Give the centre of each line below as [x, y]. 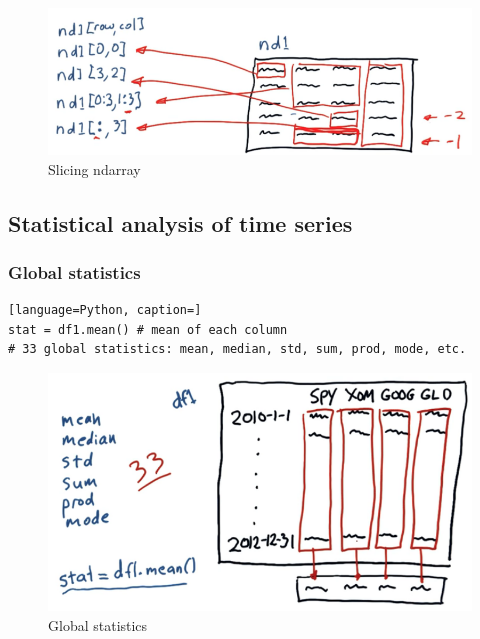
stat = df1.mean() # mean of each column [148, 329]
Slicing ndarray [94, 168]
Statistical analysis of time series [180, 222]
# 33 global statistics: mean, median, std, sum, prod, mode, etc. [237, 349]
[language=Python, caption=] [105, 310]
